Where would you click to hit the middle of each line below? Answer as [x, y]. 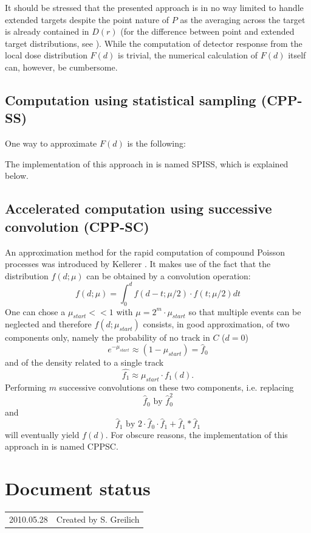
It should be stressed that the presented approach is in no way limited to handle [154, 7]
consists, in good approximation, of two [216, 324]
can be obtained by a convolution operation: [169, 275]
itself [297, 55]
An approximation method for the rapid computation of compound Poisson [145, 252]
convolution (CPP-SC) [77, 226]
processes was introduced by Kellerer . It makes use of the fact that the [138, 264]
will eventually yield [42, 434]
